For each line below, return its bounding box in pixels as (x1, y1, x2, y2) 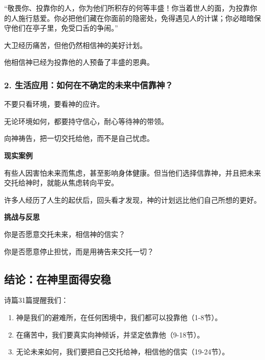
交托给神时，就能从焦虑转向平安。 (4, 177, 118, 188)
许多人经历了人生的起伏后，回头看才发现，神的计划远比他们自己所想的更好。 (4, 194, 261, 205)
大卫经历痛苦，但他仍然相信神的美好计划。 (4, 39, 147, 50)
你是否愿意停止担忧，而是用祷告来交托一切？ (4, 246, 154, 256)
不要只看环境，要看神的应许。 (4, 99, 104, 109)
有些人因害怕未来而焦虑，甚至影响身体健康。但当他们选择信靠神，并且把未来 (4, 167, 261, 178)
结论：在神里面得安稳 (4, 271, 111, 286)
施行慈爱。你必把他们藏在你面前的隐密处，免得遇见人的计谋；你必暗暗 (18, 12, 254, 23)
